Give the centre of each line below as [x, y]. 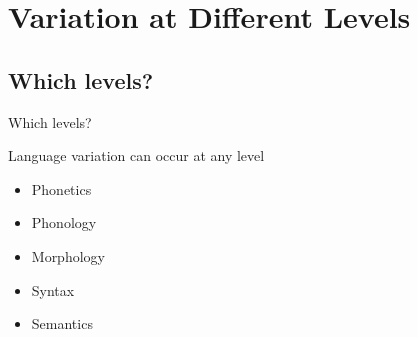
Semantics [62, 323]
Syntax [53, 289]
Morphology [68, 255]
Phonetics [61, 188]
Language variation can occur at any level [136, 155]
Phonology [64, 222]
